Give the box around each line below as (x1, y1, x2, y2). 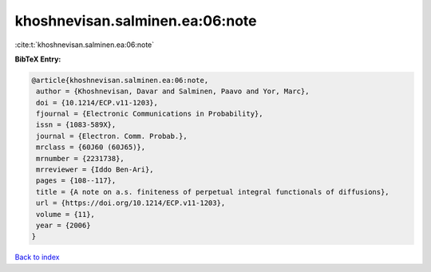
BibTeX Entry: (14, 54, 61, 64)
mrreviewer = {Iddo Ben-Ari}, (36, 165, 155, 175)
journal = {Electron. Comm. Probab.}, (36, 132, 188, 140)
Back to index (14, 252, 60, 262)
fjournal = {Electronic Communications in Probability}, (36, 109, 263, 119)
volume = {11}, (36, 210, 96, 219)
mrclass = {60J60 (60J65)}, (36, 143, 146, 152)
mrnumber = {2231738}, (36, 154, 125, 163)
